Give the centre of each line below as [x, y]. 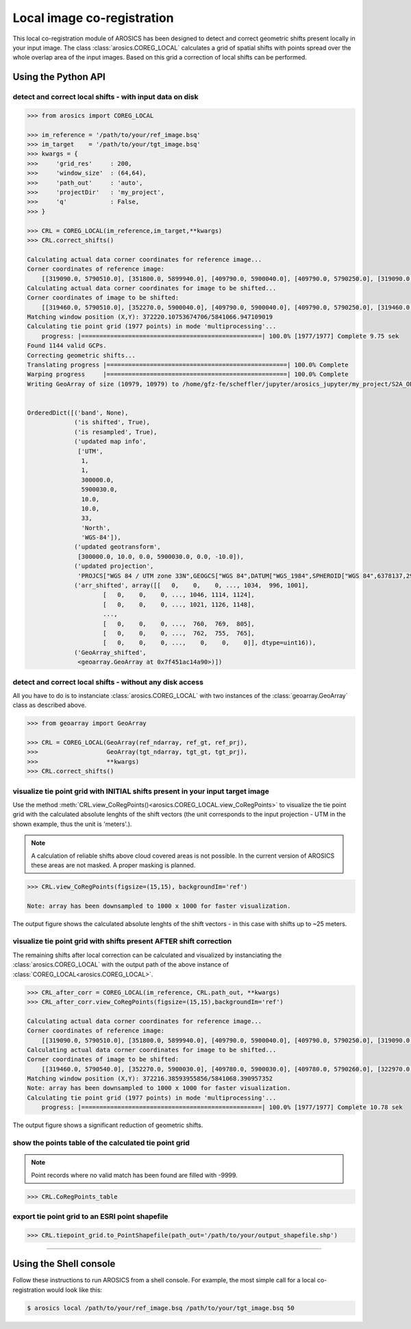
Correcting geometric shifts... [82, 355]
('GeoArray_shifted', [110, 652]
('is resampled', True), [116, 432]
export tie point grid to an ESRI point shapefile [90, 1216]
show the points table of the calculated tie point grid [101, 1143]
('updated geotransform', [117, 547]
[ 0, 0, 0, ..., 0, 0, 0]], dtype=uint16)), [210, 643]
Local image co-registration [93, 18]
